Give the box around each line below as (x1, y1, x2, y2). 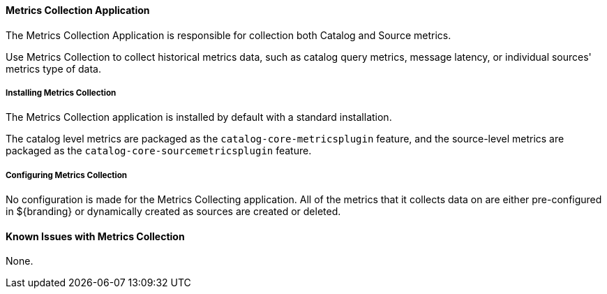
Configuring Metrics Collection (6, 170, 128, 180)
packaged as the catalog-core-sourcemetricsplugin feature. (6, 145, 312, 157)
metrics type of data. (6, 62, 102, 75)
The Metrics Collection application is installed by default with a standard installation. (6, 111, 392, 124)
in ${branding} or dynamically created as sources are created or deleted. (6, 205, 341, 218)
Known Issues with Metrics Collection (6, 230, 185, 242)
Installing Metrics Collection (6, 88, 117, 98)
